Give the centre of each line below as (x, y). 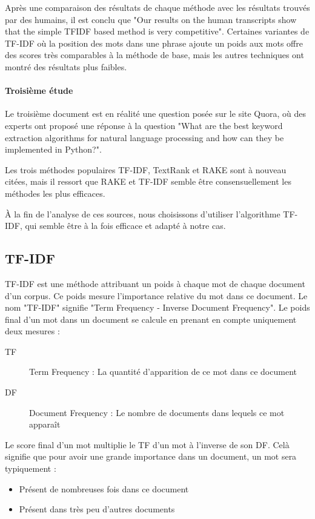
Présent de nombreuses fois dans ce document (104, 488)
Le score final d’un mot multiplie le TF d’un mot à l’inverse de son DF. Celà (147, 444)
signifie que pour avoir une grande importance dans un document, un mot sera (151, 456)
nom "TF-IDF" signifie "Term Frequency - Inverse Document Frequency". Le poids (157, 307)
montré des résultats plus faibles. (66, 66)
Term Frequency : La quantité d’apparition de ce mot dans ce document (163, 372)
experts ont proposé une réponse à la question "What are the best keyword (144, 125)
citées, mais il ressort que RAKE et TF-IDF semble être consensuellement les (148, 181)
